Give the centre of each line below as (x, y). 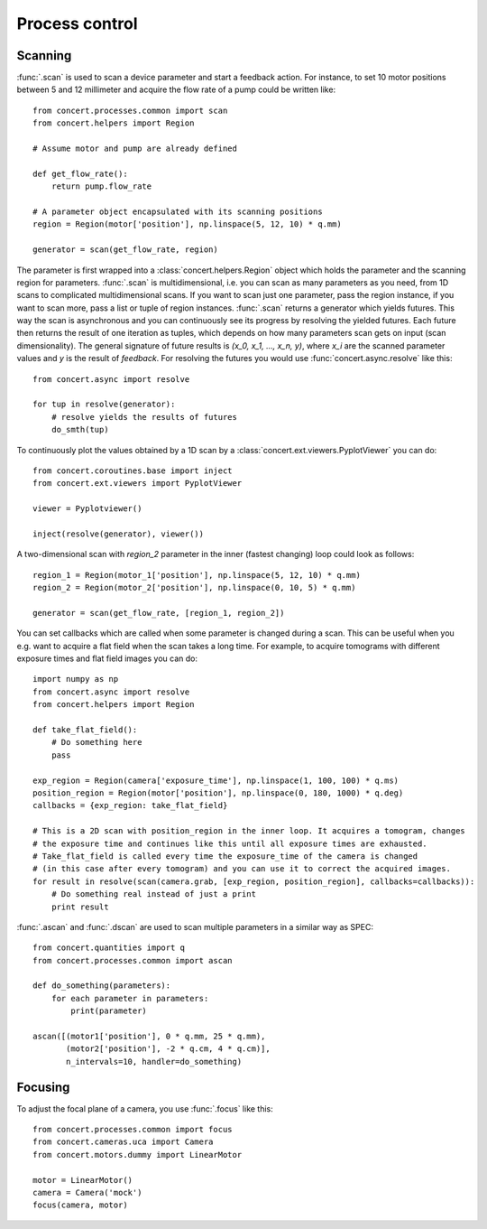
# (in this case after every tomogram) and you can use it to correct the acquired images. (242, 869)
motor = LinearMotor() (83, 1180)
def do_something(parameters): (102, 986)
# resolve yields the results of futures (144, 417)
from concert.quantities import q (109, 948)
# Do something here (96, 742)
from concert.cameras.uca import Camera (123, 1142)
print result (80, 907)
